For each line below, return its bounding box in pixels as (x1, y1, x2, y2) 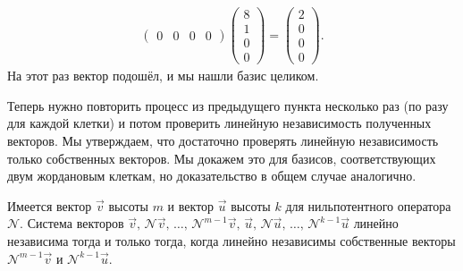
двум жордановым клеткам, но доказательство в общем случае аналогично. (7, 166, 417, 185)
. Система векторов (20, 214, 124, 233)
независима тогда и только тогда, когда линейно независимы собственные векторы (7, 231, 456, 250)
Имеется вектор (7, 196, 92, 215)
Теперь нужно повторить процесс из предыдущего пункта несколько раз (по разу (7, 96, 449, 114)
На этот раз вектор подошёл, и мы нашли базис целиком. (7, 66, 319, 85)
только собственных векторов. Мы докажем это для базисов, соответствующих (7, 148, 436, 167)
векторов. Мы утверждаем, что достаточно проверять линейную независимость (7, 131, 439, 149)
